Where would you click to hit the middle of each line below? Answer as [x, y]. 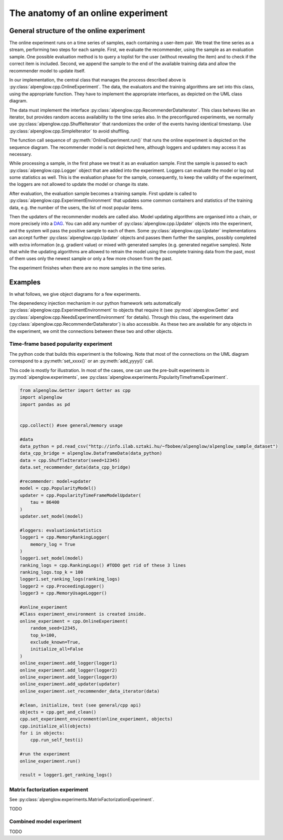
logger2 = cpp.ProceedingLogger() [62, 586]
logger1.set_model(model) [51, 558]
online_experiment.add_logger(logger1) [68, 663]
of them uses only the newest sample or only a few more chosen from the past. [91, 259]
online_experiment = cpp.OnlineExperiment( [74, 621]
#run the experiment [45, 754]
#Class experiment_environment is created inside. [83, 614]
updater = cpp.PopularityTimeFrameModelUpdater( [80, 495]
